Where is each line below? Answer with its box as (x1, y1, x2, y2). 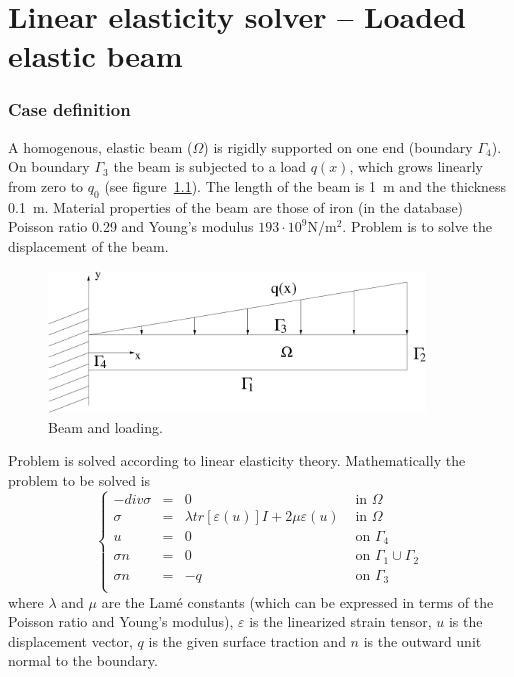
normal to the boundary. (8, 650, 158, 671)
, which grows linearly (349, 156, 483, 177)
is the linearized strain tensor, (249, 611, 432, 632)
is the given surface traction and (148, 630, 346, 651)
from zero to (8, 175, 84, 196)
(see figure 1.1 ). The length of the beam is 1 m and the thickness (104, 175, 507, 196)
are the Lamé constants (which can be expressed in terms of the (101, 591, 494, 612)
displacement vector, (8, 630, 133, 651)
